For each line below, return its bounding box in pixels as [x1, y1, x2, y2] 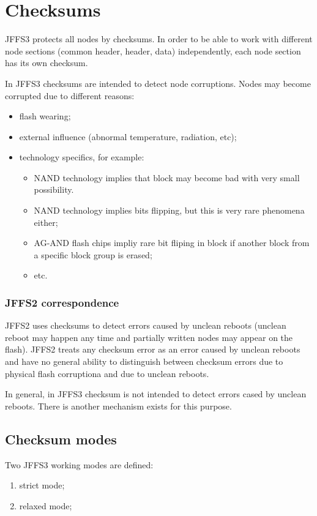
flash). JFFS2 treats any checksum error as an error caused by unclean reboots [5, 343, 300, 356]
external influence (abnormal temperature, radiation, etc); [19, 130, 237, 143]
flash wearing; [19, 110, 71, 122]
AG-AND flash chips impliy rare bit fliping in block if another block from [34, 236, 310, 249]
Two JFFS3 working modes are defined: [5, 458, 154, 471]
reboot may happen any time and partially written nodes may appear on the [5, 331, 293, 343]
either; [34, 215, 58, 228]
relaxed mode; [19, 499, 72, 512]
